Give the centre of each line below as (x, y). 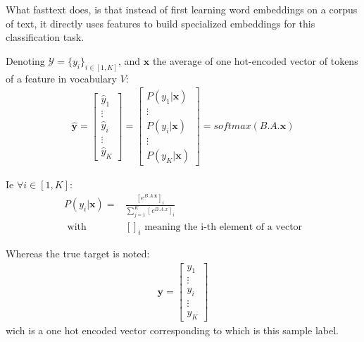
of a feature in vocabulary (61, 78)
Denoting (25, 60)
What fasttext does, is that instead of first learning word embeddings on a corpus (182, 9)
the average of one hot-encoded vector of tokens (255, 60)
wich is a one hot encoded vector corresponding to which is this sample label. (172, 330)
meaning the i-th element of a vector (224, 227)
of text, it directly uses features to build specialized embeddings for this (161, 23)
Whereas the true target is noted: (78, 253)
